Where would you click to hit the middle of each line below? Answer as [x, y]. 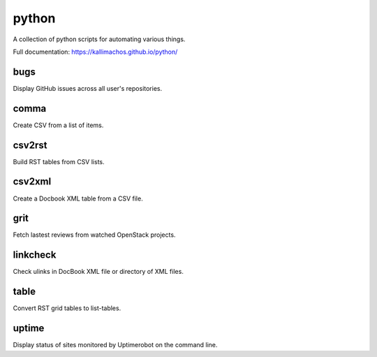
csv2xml [32, 182]
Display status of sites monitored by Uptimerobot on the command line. [115, 345]
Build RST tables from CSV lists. [59, 161]
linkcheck [35, 255]
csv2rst [30, 145]
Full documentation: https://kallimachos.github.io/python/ [95, 52]
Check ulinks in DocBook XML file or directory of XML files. [98, 272]
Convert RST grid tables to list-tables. [67, 308]
